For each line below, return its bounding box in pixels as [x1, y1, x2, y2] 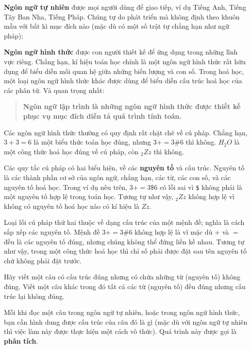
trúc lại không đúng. [4, 291, 65, 301]
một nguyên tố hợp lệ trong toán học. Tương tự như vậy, [4, 191, 173, 202]
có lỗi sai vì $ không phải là [159, 182, 242, 192]
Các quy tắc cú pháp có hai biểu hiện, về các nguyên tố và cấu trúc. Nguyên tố [4, 163, 245, 173]
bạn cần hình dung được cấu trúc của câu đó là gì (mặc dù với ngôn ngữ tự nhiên [4, 316, 248, 327]
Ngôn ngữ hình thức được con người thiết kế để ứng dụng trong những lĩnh [4, 47, 238, 57]
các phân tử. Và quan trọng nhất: [4, 85, 104, 95]
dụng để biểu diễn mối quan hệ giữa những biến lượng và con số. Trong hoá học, [4, 66, 244, 76]
